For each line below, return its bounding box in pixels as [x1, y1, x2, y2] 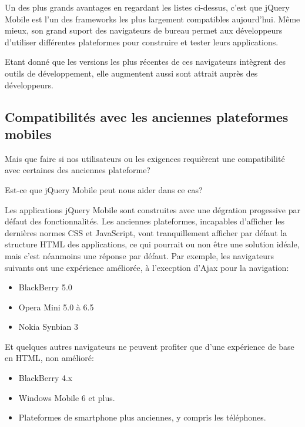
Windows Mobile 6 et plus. [18, 391, 115, 403]
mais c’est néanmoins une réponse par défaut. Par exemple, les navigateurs [5, 249, 274, 262]
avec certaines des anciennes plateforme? [5, 164, 150, 176]
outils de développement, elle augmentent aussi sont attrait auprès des [5, 67, 258, 79]
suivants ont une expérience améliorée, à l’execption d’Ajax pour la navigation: [5, 261, 289, 273]
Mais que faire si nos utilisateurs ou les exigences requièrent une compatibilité [5, 152, 285, 164]
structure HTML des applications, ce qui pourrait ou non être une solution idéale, [5, 238, 300, 250]
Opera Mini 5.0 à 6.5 [18, 300, 94, 313]
